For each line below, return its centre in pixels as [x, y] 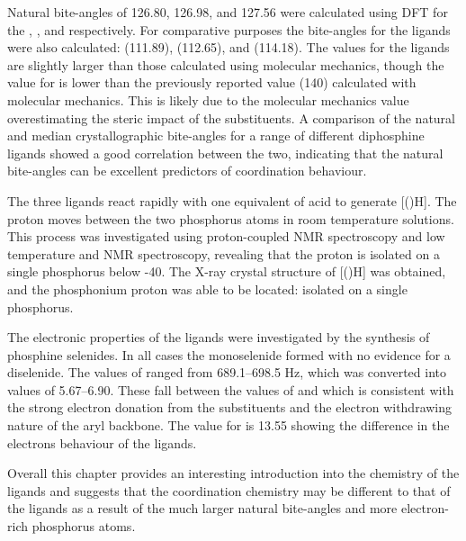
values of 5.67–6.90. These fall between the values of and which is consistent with [231, 389]
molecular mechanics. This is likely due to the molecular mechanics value [208, 99]
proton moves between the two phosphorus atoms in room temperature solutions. [231, 218]
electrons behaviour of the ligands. [102, 442]
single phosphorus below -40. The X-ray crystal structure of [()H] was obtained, [227, 271]
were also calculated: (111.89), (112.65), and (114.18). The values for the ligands [229, 47]
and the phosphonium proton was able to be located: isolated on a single [207, 289]
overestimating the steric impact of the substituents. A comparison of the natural [231, 117]
